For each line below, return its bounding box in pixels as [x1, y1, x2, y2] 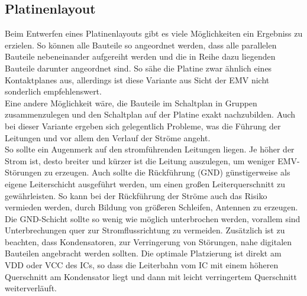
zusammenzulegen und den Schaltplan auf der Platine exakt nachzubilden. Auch [5, 108, 296, 121]
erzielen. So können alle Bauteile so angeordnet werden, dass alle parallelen [5, 38, 277, 51]
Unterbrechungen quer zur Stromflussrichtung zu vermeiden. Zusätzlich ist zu [5, 224, 285, 236]
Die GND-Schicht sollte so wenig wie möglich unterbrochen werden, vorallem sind [5, 212, 300, 225]
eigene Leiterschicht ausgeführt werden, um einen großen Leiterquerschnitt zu [5, 177, 286, 190]
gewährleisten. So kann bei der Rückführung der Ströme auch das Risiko [5, 189, 267, 201]
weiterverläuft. [5, 282, 57, 294]
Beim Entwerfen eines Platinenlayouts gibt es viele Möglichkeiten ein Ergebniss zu [5, 27, 303, 40]
